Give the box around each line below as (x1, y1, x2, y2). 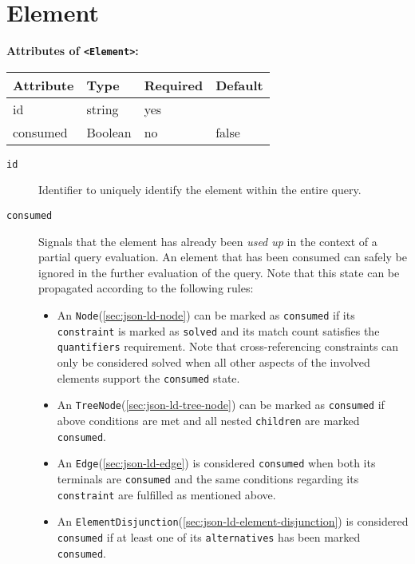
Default (215, 75, 263, 94)
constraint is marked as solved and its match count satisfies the (57, 322, 380, 339)
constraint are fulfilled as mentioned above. (57, 486, 276, 502)
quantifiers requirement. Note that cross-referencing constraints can (57, 338, 399, 355)
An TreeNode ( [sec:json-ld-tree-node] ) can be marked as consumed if (57, 396, 385, 413)
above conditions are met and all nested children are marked (57, 411, 360, 428)
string (86, 99, 119, 118)
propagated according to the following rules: (38, 280, 254, 296)
